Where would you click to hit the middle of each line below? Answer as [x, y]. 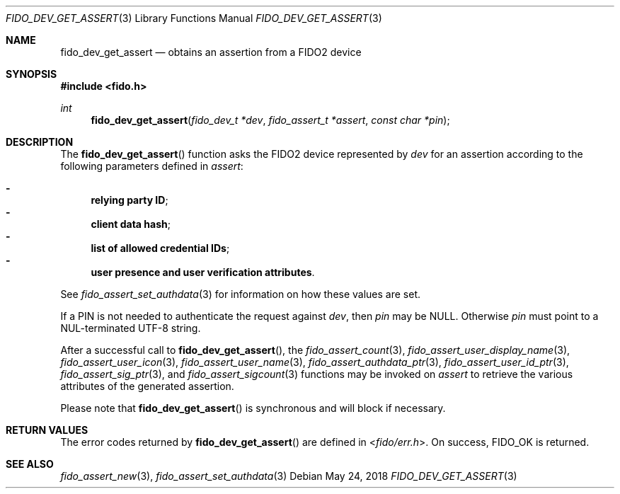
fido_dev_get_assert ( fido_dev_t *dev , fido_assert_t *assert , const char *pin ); [270, 120]
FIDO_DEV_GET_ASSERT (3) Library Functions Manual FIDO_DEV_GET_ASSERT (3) [194, 18]
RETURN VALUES [47, 430]
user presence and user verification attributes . [203, 272]
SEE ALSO [30, 464]
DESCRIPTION [40, 142]
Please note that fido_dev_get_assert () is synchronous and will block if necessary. [253, 408]
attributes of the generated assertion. [147, 386]
